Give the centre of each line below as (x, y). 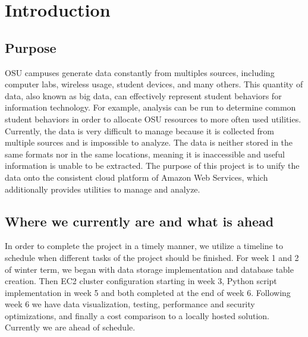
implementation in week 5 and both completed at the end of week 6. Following (148, 292)
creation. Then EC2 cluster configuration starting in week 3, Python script (141, 281)
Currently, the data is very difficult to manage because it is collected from (140, 130)
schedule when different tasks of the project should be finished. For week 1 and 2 (152, 257)
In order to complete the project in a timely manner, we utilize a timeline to (144, 246)
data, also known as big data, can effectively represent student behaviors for (143, 95)
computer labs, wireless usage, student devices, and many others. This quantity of (154, 84)
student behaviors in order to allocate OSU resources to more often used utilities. (153, 119)
